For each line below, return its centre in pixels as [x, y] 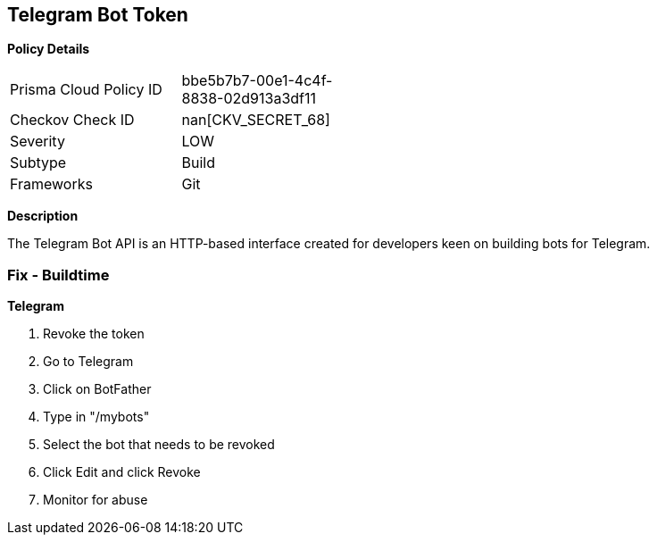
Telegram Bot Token [98, 15]
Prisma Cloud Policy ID [86, 90]
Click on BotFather [97, 389]
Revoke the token [94, 334]
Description [43, 216]
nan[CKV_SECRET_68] [256, 120]
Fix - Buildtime [58, 275]
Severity [37, 142]
